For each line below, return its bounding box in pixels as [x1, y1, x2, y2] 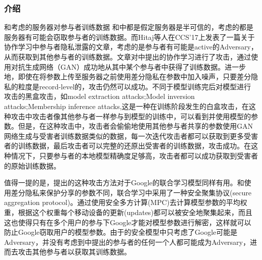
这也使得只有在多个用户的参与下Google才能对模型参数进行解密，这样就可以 [4, 217, 251, 227]
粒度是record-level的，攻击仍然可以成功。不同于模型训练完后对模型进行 [18, 81, 251, 91]
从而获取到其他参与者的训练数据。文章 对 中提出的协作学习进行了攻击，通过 [4, 51, 251, 62]
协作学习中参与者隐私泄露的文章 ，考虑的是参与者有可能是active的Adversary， [4, 41, 258, 52]
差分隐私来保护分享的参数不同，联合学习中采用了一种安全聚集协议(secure [11, 187, 251, 197]
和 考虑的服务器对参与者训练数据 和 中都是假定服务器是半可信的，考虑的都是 [4, 22, 253, 32]
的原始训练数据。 [4, 160, 60, 171]
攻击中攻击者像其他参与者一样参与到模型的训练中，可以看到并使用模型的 [11, 111, 251, 121]
